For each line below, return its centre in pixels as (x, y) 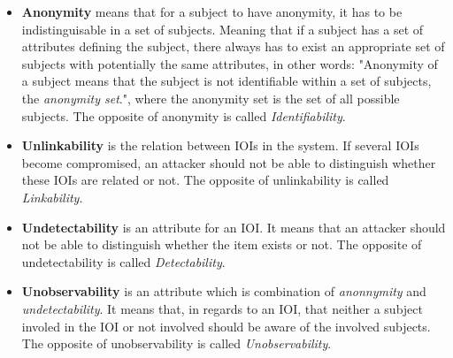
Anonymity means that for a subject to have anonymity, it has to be (212, 11)
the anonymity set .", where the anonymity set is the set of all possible (211, 98)
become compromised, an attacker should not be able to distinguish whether (229, 162)
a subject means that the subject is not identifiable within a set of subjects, (226, 81)
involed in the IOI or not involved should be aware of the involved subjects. (226, 326)
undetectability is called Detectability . (123, 261)
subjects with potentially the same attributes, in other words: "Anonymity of (230, 63)
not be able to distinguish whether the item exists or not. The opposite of (222, 244)
